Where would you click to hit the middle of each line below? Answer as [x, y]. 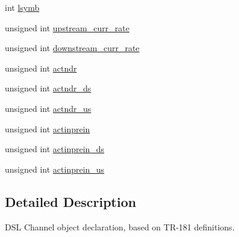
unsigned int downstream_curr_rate [72, 48]
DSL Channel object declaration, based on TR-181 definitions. [120, 226]
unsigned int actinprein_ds [55, 149]
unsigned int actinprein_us [55, 169]
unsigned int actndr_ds [48, 88]
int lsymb [22, 7]
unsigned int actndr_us [48, 108]
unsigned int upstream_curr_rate [67, 27]
